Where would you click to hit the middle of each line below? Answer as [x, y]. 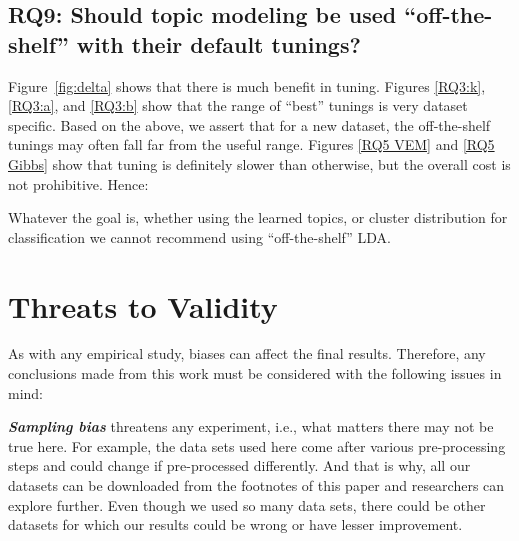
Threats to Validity [143, 305]
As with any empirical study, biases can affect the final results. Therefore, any [247, 353]
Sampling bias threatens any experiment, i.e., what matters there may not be [251, 426]
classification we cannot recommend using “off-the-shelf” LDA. [199, 236]
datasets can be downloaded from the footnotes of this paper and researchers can [256, 485]
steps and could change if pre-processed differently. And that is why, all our [239, 465]
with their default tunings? [218, 43]
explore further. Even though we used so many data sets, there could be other [247, 504]
